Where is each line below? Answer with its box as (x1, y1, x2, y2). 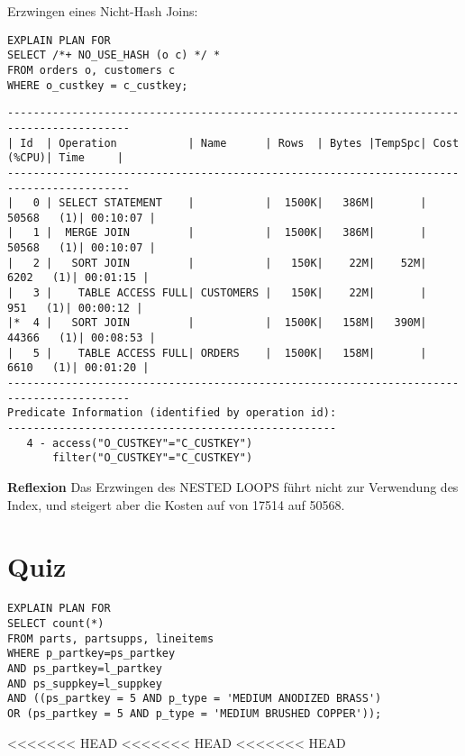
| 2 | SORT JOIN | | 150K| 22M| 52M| (7, 256, 427, 269)
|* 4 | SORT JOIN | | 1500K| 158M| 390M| (7, 316, 427, 330)
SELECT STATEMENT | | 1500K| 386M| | (59, 196, 427, 210)
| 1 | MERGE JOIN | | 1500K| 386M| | (7, 226, 427, 240)
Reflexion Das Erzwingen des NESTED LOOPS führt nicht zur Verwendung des (7, 477, 459, 496)
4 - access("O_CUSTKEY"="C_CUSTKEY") (26, 436, 253, 450)
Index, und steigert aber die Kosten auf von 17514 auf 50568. (7, 495, 345, 514)
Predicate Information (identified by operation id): (7, 406, 337, 420)
